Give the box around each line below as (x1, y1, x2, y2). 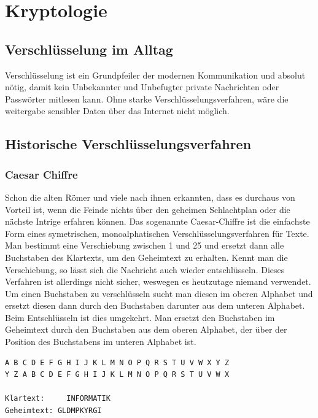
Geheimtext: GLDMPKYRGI (5, 406, 102, 416)
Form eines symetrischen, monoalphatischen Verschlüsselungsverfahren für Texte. (5, 226, 309, 239)
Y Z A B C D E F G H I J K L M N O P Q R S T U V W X (5, 370, 230, 379)
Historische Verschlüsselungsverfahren (5, 134, 252, 153)
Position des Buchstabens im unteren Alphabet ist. (5, 335, 196, 348)
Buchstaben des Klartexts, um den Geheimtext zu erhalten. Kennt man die (5, 250, 288, 263)
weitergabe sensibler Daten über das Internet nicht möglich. (5, 104, 230, 117)
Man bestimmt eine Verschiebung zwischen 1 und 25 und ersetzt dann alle (5, 239, 284, 252)
